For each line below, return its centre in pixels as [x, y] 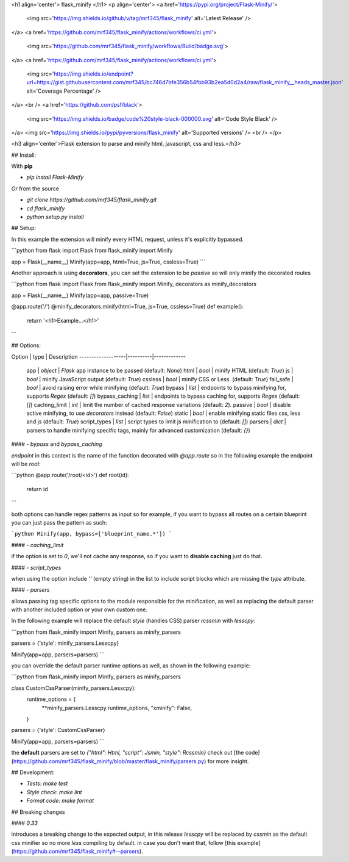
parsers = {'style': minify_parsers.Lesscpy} [65, 643]
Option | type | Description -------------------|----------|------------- [98, 356]
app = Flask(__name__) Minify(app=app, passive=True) [80, 295]
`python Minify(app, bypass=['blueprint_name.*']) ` [92, 534]
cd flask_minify [46, 208]
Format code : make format [60, 801]
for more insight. [228, 761]
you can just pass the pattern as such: [59, 522]
